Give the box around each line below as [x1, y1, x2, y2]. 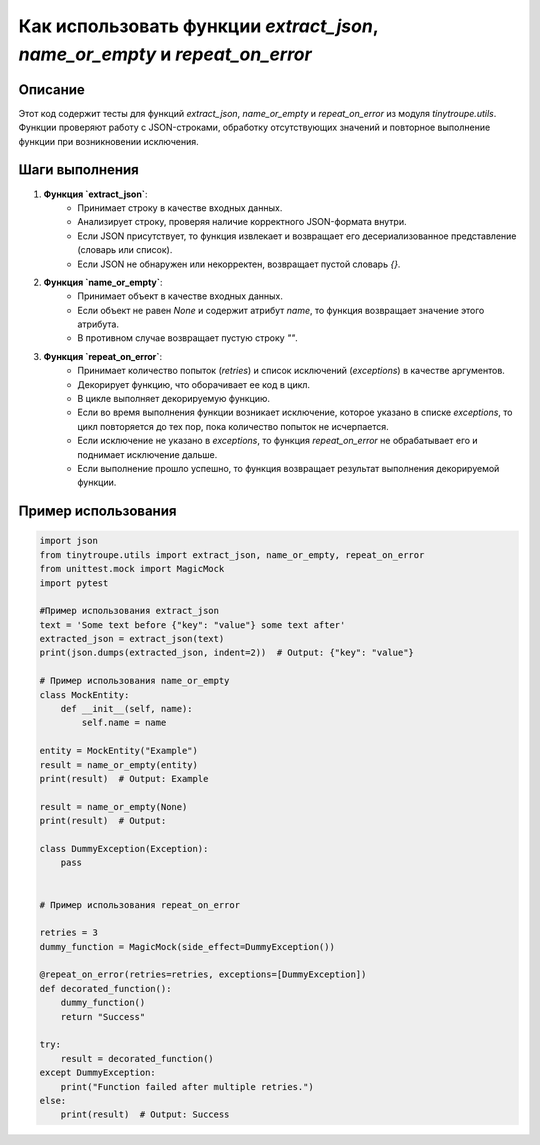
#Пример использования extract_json [39, 605, 220, 617]
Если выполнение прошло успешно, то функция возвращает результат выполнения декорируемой [77, 462, 500, 474]
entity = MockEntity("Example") [39, 745, 199, 757]
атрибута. [77, 318, 120, 330]
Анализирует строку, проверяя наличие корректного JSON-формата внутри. [77, 216, 407, 228]
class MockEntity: [39, 689, 130, 700]
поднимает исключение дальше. [77, 448, 218, 460]
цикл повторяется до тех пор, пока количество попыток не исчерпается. [77, 420, 389, 432]
